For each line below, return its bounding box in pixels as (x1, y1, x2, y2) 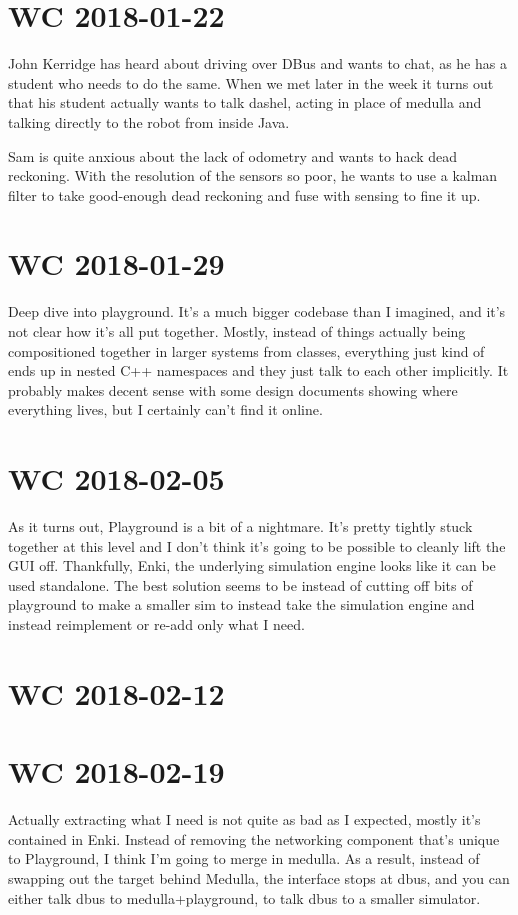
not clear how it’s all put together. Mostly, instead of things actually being (8, 321, 466, 341)
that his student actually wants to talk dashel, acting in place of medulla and (8, 92, 482, 113)
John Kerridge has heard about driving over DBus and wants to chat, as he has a (8, 53, 507, 74)
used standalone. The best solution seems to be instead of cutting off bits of (8, 574, 473, 595)
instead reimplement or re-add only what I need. (8, 614, 305, 635)
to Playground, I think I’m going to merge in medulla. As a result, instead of (8, 848, 480, 869)
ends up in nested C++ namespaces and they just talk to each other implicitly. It (8, 360, 509, 381)
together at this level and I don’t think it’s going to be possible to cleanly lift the (8, 535, 506, 556)
